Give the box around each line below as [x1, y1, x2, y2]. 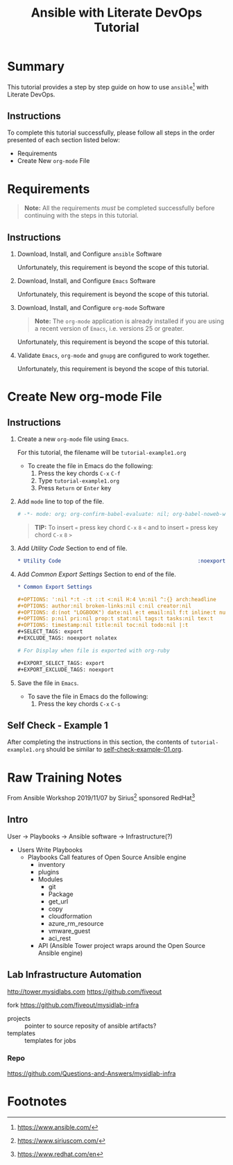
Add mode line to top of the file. [17, 497, 105, 506]
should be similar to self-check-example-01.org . [46, 745, 184, 754]
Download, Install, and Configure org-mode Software [17, 304, 165, 312]
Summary [7, 59, 64, 74]
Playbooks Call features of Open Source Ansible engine [27, 853, 187, 861]
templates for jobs [24, 1036, 76, 1044]
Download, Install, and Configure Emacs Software [17, 277, 156, 285]
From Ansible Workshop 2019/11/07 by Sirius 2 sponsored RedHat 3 [7, 793, 196, 802]
